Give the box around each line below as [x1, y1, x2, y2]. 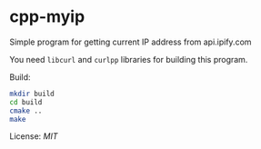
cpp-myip [9, 6, 85, 27]
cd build [9, 97, 43, 106]
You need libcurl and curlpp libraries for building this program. [9, 54, 248, 65]
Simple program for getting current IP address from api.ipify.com [9, 36, 252, 47]
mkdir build [9, 89, 55, 98]
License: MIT [9, 131, 58, 142]
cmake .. [9, 106, 43, 115]
